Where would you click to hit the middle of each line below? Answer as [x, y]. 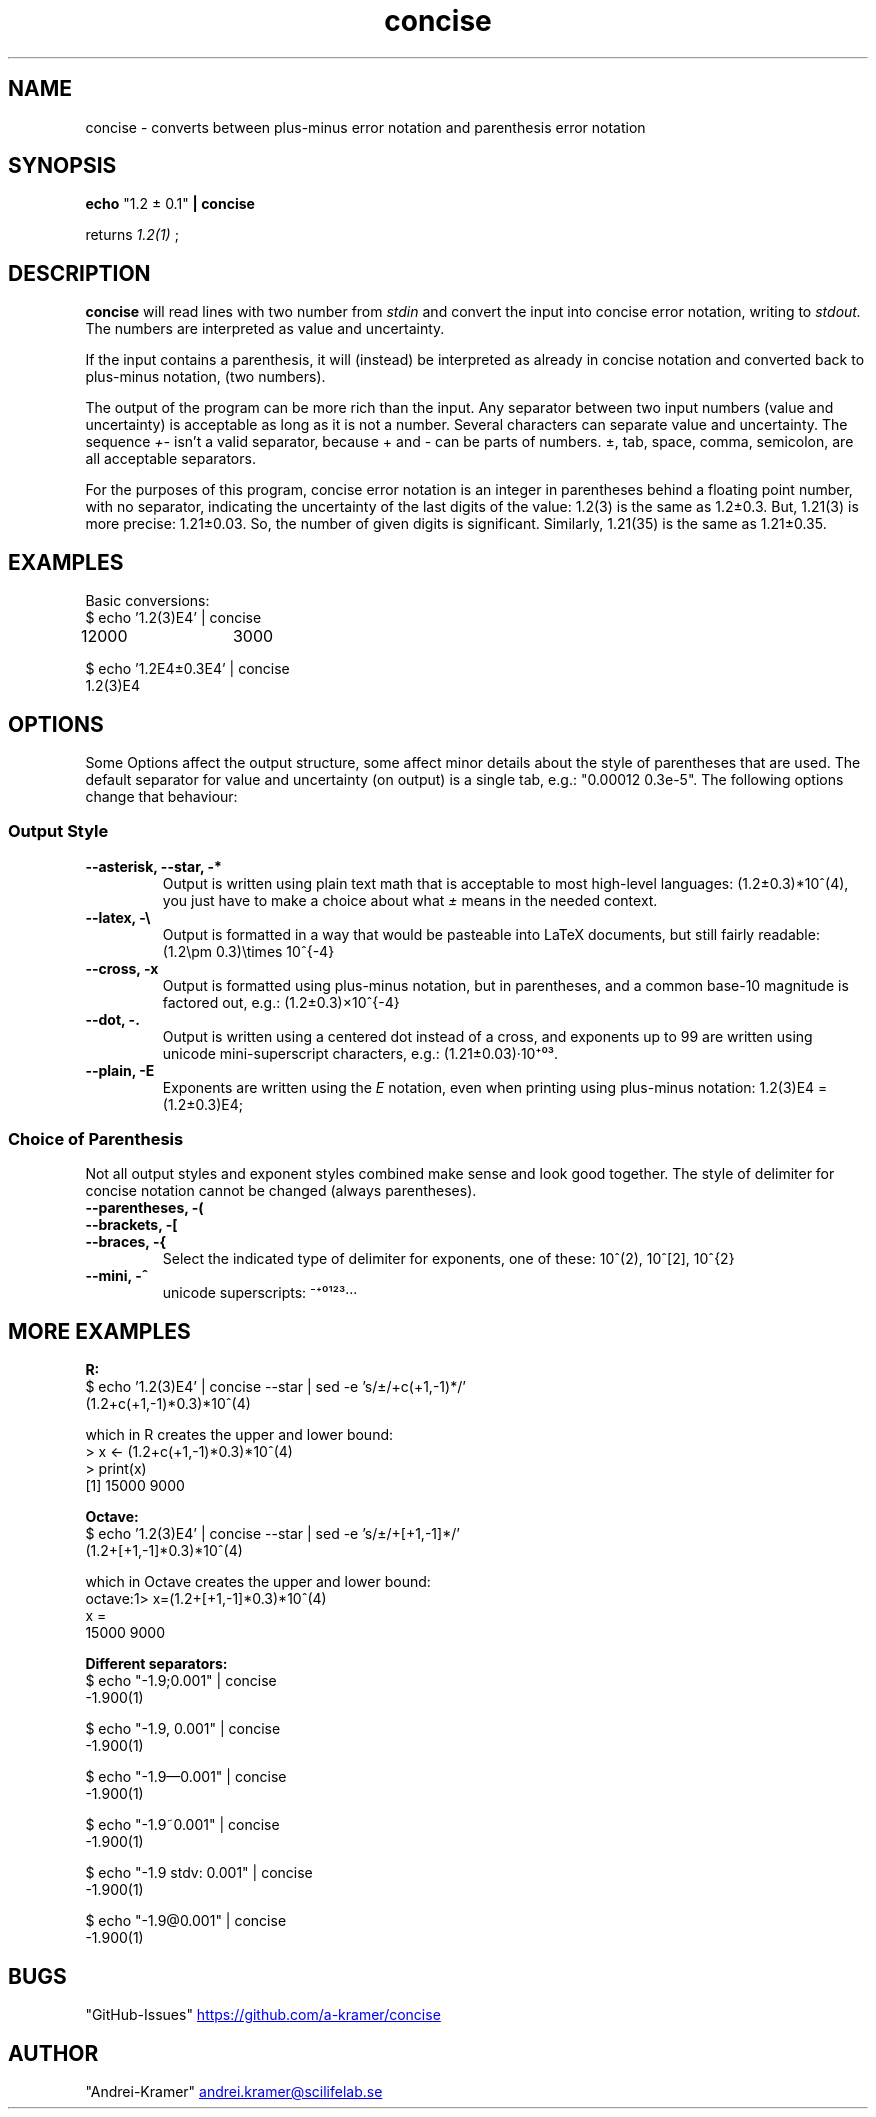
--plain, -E [120, 1070]
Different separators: [156, 1664]
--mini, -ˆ [117, 1276]
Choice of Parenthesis [96, 1139]
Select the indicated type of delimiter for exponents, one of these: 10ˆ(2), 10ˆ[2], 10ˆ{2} [448, 1259]
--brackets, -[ [131, 1225]
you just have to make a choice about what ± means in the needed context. [410, 900]
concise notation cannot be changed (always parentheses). [281, 1191]
